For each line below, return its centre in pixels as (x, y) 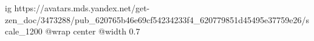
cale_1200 (24, 31)
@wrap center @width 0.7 (93, 31)
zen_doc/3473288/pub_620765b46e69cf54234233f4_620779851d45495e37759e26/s (157, 19)
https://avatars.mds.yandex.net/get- (82, 8)
